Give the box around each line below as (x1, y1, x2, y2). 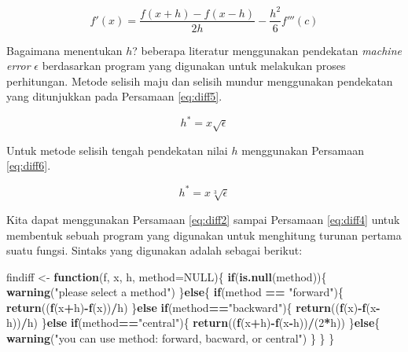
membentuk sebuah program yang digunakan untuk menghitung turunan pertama (6, 226, 402, 243)
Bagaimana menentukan (6, 42, 123, 58)
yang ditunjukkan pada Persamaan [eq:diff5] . (6, 88, 222, 104)
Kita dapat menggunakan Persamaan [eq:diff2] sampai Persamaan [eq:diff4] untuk (6, 211, 400, 227)
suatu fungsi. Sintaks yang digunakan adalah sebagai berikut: (6, 242, 303, 258)
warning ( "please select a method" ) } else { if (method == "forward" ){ (6, 284, 344, 300)
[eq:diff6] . (6, 157, 51, 174)
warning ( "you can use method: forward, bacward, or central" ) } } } (6, 330, 335, 346)
